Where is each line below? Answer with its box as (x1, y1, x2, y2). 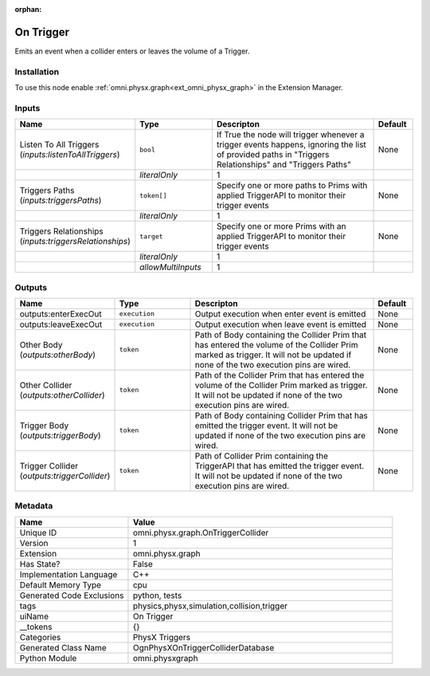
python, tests (132, 590, 182, 601)
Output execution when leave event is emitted (194, 319, 366, 330)
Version (19, 537, 49, 548)
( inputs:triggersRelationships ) (19, 236, 131, 247)
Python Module (19, 652, 77, 663)
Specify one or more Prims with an (216, 221, 346, 232)
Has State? (19, 558, 61, 569)
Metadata (14, 501, 53, 512)
